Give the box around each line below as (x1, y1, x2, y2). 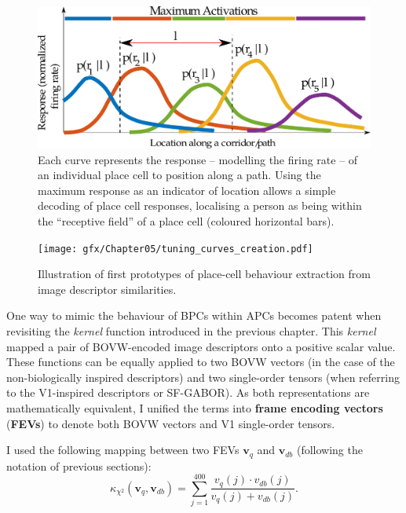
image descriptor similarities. (38, 280, 177, 297)
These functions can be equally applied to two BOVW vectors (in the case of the (6, 354, 395, 370)
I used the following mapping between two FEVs (6, 442, 240, 458)
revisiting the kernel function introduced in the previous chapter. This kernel (6, 322, 376, 339)
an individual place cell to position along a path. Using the (38, 167, 321, 183)
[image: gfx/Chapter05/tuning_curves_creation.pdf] (38, 243, 313, 255)
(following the (296, 442, 363, 458)
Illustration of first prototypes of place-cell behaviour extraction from (38, 266, 371, 282)
